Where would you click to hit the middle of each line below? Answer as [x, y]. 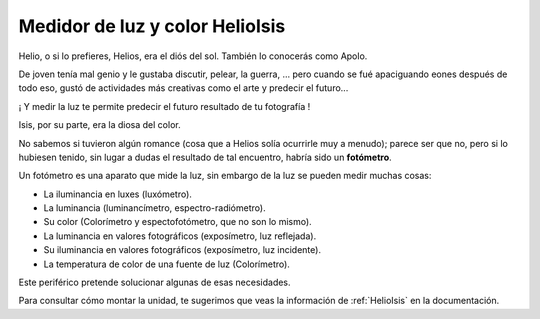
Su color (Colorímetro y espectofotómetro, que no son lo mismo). [177, 222]
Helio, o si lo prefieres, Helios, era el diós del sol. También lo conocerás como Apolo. [193, 56]
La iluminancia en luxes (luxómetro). [117, 194]
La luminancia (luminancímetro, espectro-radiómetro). [154, 208]
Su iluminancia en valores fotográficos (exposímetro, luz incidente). [182, 250]
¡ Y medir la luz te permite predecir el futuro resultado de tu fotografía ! [164, 106]
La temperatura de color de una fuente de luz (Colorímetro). [166, 264]
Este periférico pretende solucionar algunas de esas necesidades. [154, 282]
